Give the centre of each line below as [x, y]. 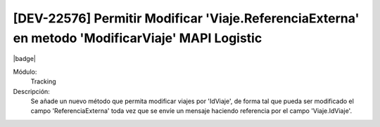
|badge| [25, 59]
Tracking [43, 81]
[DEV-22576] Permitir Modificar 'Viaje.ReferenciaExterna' [186, 18]
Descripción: [32, 91]
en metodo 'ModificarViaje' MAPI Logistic [138, 38]
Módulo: [25, 72]
